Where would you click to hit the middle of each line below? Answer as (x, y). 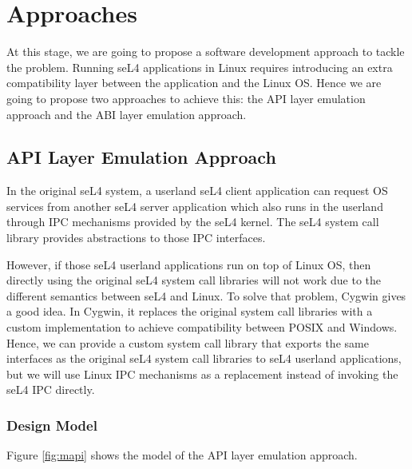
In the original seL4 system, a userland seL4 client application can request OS (197, 191)
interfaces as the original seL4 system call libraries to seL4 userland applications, (204, 358)
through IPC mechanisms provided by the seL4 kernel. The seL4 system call (193, 222)
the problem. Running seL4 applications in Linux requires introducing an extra (200, 67)
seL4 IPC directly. (51, 390)
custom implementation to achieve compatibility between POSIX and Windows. (202, 327)
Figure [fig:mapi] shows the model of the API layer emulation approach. (182, 455)
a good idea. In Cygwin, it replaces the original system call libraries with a (190, 311)
